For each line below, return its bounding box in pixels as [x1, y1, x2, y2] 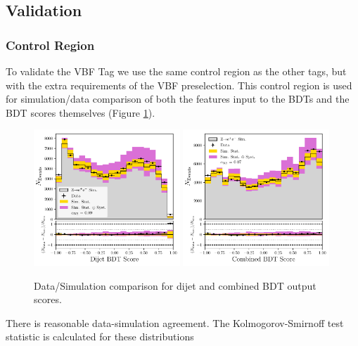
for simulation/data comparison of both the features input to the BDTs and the [6, 91, 350, 106]
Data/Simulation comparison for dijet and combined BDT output [34, 278, 317, 293]
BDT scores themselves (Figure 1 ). [6, 105, 155, 120]
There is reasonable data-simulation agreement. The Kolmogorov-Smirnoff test [6, 315, 344, 330]
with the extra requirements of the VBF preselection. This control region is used [6, 77, 352, 92]
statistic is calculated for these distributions [6, 329, 194, 344]
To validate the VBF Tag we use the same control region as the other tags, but [6, 64, 347, 78]
